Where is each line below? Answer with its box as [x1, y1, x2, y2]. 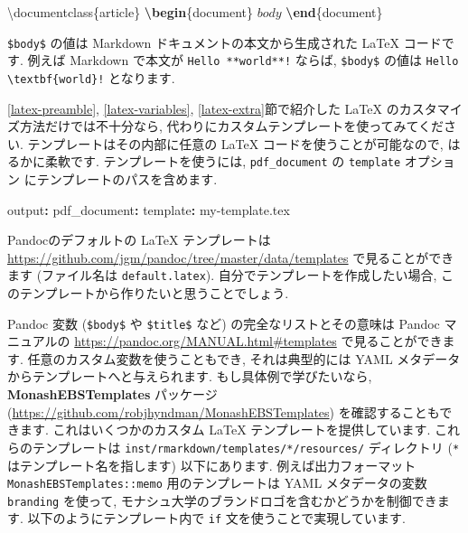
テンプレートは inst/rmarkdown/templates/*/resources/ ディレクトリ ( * [32, 437, 460, 456]
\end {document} [285, 3, 383, 21]
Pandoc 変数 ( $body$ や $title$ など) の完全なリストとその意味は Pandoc [7, 313, 440, 332]
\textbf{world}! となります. [7, 68, 175, 87]
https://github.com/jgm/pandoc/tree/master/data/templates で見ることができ [7, 248, 454, 266]
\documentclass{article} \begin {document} [7, 3, 254, 21]
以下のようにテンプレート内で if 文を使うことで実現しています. [27, 509, 406, 528]
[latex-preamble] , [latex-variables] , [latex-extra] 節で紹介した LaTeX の [7, 98, 399, 117]
